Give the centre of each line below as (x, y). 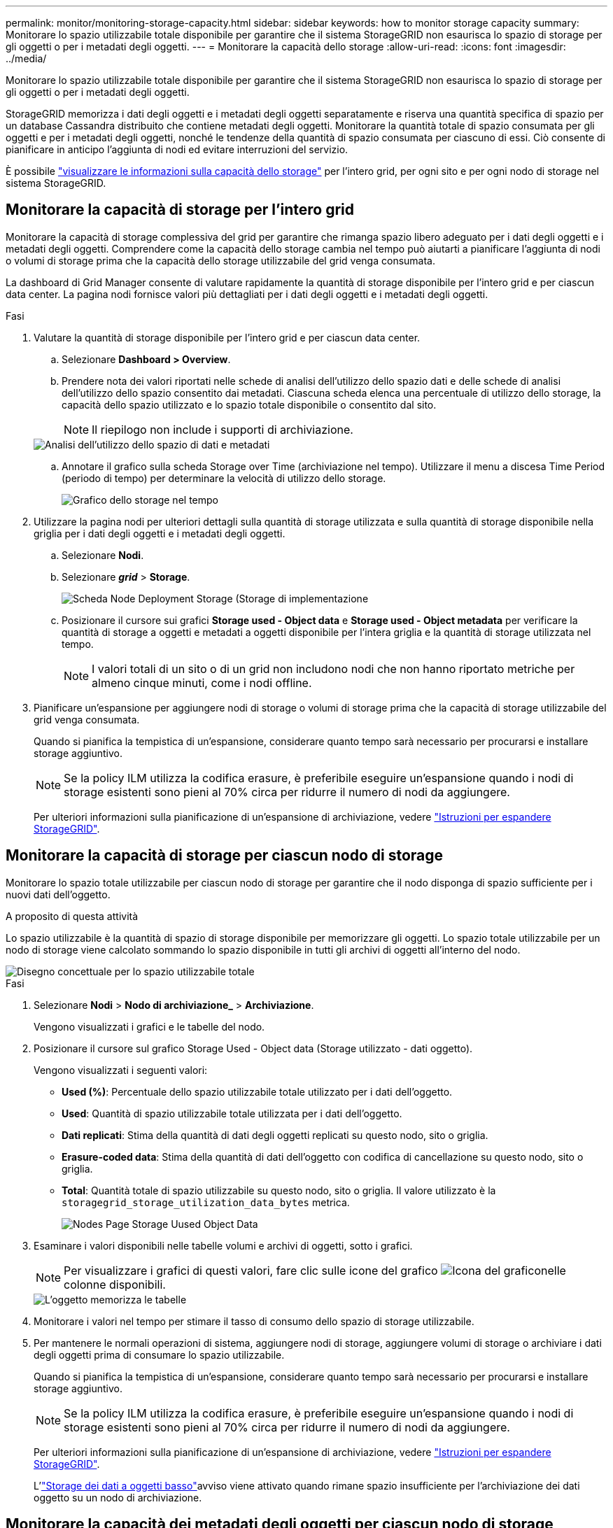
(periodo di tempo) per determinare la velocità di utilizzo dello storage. (224, 478)
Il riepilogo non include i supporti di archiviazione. (223, 429)
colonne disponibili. (115, 1284)
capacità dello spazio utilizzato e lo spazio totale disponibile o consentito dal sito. (249, 404)
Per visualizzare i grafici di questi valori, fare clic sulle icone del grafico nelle (315, 1270)
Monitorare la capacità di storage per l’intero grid (180, 210)
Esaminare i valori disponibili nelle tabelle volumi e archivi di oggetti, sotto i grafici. (223, 1245)
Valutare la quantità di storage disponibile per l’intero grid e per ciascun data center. (227, 337)
